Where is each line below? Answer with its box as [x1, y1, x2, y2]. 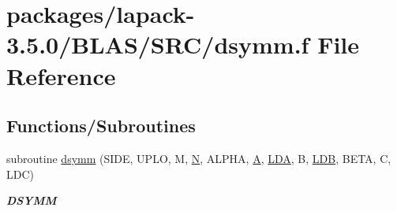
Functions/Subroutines [6, 113, 196, 138]
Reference [6, 59, 116, 91]
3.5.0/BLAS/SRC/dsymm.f [6, 28, 309, 61]
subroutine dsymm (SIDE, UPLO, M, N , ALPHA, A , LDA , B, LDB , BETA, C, [6, 150, 391, 166]
